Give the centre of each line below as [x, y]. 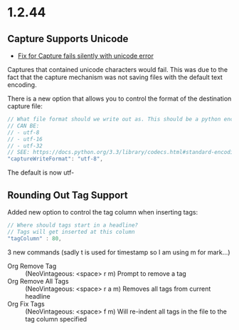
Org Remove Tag [32, 266]
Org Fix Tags [26, 304]
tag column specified [56, 319]
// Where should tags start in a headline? [73, 225]
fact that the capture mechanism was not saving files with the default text [115, 77]
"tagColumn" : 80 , [34, 238]
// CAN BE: [23, 125]
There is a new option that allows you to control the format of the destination [119, 98]
